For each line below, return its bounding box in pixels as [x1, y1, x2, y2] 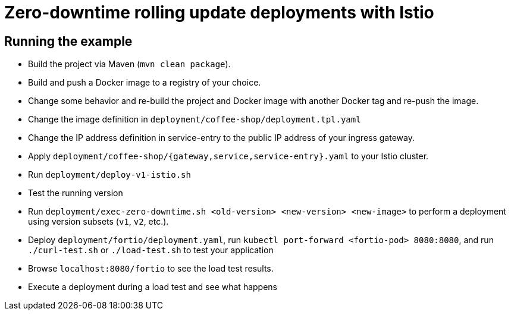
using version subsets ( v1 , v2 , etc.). [28, 216, 169, 227]
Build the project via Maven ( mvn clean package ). [28, 59, 231, 70]
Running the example [4, 33, 133, 49]
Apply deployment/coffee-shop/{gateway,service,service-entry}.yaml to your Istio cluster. [28, 151, 429, 162]
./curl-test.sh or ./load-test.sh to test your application [28, 245, 274, 256]
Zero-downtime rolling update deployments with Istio [4, 2, 434, 23]
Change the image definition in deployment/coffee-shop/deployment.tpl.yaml [28, 114, 361, 125]
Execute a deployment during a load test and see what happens [28, 282, 277, 292]
